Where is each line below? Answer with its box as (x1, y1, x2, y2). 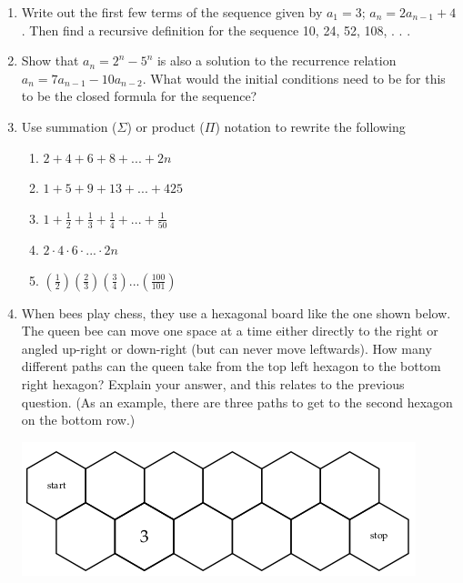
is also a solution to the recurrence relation (156, 51, 397, 70)
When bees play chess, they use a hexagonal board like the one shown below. (21, 303, 451, 322)
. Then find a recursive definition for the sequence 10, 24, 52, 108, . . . (21, 20, 411, 39)
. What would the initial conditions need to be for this (142, 68, 446, 87)
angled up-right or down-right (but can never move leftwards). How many (21, 338, 432, 357)
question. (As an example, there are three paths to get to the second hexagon (21, 392, 453, 411)
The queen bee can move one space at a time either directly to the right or (21, 321, 438, 340)
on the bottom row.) (21, 410, 136, 429)
